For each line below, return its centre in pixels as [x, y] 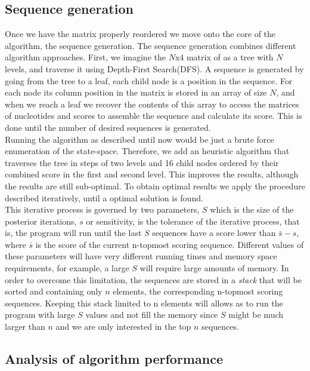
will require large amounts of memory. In [214, 268]
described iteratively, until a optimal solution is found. [104, 197]
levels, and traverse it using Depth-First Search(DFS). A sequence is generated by [154, 68]
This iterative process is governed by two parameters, [102, 209]
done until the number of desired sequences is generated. [108, 127]
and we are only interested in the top [123, 326]
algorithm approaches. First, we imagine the [85, 57]
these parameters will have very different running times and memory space [141, 256]
